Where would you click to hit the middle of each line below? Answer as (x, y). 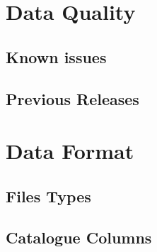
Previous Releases (72, 98)
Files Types (48, 196)
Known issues (56, 56)
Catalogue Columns (79, 237)
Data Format (70, 151)
